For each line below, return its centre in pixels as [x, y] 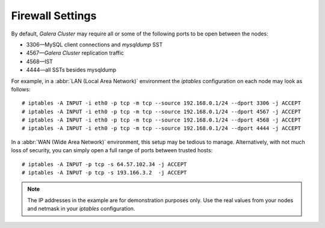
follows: [21, 89]
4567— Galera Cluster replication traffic [75, 53]
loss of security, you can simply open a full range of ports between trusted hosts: [112, 150]
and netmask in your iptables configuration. [81, 209]
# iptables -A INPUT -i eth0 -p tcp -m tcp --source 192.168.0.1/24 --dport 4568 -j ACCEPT [161, 120]
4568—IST [40, 61]
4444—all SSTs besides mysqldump [71, 70]
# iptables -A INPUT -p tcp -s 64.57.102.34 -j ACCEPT [104, 164]
